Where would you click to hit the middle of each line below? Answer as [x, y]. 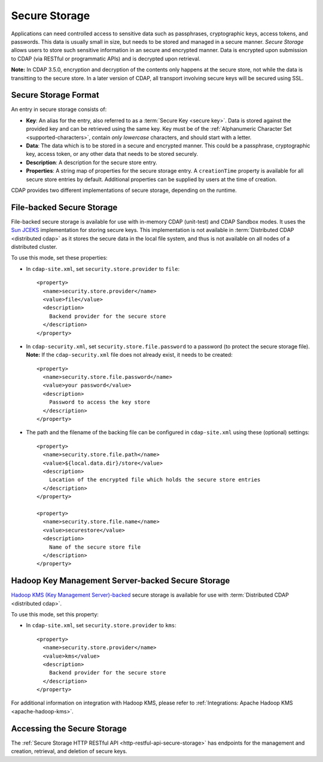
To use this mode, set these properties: [59, 258]
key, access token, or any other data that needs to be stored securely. [112, 154]
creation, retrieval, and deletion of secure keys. [69, 751]
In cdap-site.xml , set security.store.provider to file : [103, 269]
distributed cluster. [34, 247]
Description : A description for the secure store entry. [92, 162]
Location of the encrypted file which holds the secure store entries [155, 480]
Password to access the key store [100, 402]
